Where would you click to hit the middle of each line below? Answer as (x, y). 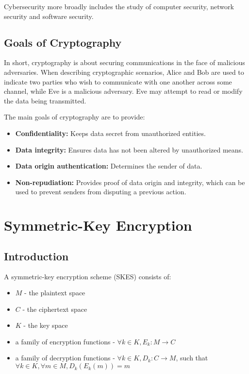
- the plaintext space (55, 293)
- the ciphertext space (55, 309)
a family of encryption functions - (65, 341)
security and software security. (49, 16)
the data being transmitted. (45, 100)
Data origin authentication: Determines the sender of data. (109, 166)
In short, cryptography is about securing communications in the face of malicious (124, 62)
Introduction (36, 256)
